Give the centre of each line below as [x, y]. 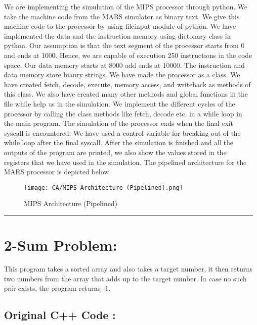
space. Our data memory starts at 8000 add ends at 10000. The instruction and [125, 65]
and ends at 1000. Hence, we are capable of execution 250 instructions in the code [128, 55]
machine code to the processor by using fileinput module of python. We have [120, 26]
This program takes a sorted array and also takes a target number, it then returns [128, 269]
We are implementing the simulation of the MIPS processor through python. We [126, 6]
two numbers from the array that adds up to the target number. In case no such [125, 278]
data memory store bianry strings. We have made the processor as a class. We [122, 75]
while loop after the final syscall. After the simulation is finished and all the [119, 142]
